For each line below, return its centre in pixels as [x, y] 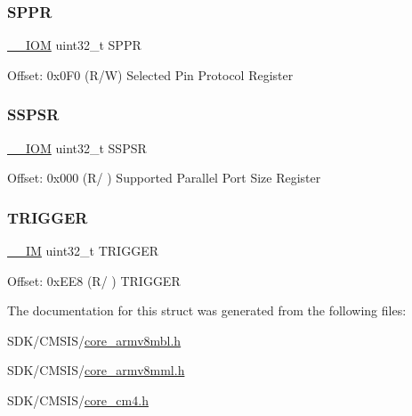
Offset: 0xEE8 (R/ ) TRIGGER [94, 280]
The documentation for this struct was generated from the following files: [207, 310]
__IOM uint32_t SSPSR [77, 147]
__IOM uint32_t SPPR [74, 45]
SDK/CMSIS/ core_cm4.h [78, 400]
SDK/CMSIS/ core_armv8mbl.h [94, 340]
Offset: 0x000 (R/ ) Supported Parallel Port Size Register [164, 178]
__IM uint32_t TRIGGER [83, 251]
